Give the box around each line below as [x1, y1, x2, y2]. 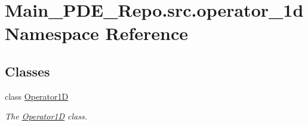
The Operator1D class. [5, 110, 87, 122]
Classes [5, 62, 50, 80]
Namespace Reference [5, 21, 188, 45]
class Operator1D [5, 90, 69, 102]
